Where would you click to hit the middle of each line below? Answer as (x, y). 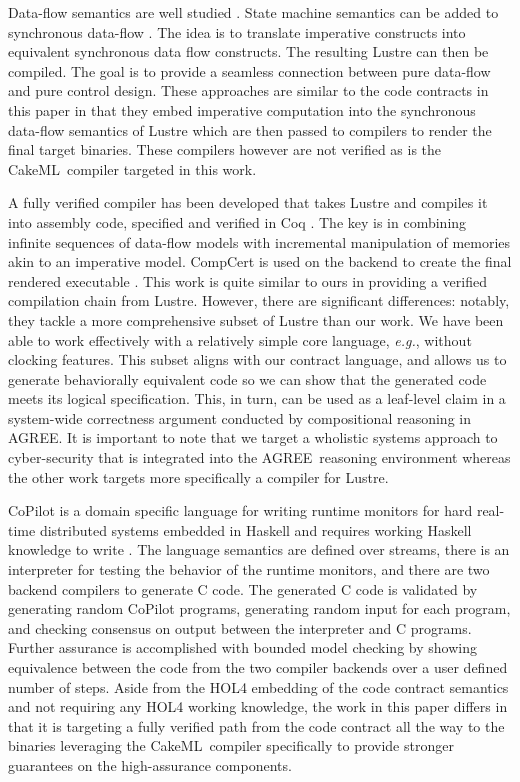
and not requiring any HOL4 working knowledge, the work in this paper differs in (258, 706)
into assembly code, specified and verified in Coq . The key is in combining (237, 221)
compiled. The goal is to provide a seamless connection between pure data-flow (249, 70)
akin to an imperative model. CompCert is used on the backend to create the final (260, 261)
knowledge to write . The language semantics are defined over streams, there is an (259, 549)
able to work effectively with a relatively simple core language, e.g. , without (240, 339)
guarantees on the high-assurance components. (150, 764)
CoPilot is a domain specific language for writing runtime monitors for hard (240, 510)
